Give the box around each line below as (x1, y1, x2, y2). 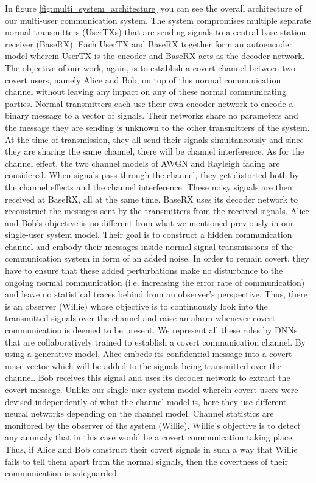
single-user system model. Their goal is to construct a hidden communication (5, 228, 292, 241)
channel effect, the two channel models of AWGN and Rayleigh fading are (5, 156, 280, 169)
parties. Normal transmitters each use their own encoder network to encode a (5, 97, 293, 109)
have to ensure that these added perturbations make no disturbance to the (5, 264, 283, 277)
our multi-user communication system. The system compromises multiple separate (5, 13, 311, 26)
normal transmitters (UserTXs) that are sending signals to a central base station (5, 26, 306, 38)
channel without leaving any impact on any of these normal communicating (5, 85, 286, 98)
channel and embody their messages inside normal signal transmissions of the (5, 240, 293, 252)
